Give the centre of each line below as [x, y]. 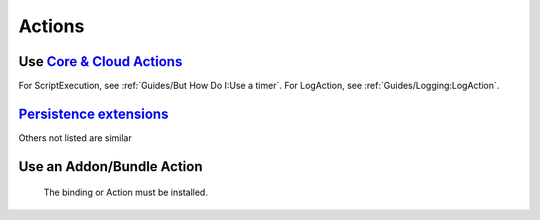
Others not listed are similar [75, 137]
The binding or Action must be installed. [126, 192]
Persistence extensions [93, 113]
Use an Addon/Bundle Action [110, 166]
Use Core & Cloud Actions [100, 61]
